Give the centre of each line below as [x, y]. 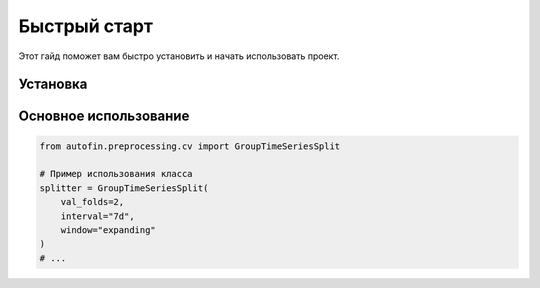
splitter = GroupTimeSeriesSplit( [124, 188]
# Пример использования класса [116, 174]
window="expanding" [108, 229]
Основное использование [104, 116]
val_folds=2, [92, 202]
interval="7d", [97, 216]
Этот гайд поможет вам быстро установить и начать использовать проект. [179, 56]
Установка [53, 84]
